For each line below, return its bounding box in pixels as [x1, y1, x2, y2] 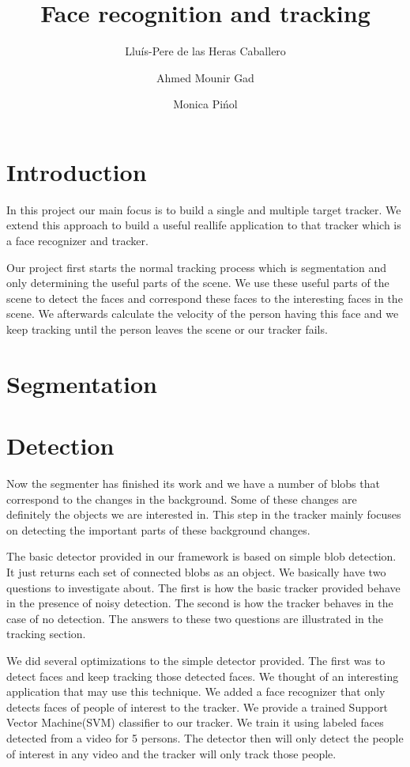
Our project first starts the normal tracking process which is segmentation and [6, 259, 387, 275]
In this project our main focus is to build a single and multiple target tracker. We [6, 201, 401, 217]
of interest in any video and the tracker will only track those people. [6, 745, 337, 761]
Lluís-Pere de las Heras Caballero [125, 43, 286, 59]
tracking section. [6, 625, 86, 642]
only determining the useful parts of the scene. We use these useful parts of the [6, 274, 389, 291]
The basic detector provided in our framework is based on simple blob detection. [6, 548, 397, 565]
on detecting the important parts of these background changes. [6, 521, 310, 538]
